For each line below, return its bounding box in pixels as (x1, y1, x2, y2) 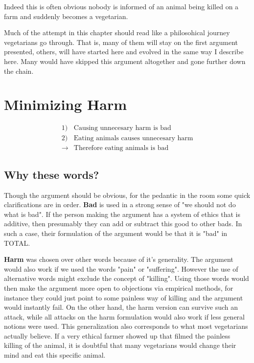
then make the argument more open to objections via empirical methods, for (4, 282, 233, 293)
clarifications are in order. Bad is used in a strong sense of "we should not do (4, 199, 236, 210)
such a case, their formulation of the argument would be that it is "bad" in (4, 228, 228, 238)
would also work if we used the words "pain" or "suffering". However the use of (4, 263, 238, 274)
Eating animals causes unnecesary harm (73, 135, 193, 142)
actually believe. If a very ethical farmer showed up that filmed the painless (4, 330, 231, 341)
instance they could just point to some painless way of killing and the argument (4, 292, 243, 302)
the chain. (4, 65, 34, 76)
